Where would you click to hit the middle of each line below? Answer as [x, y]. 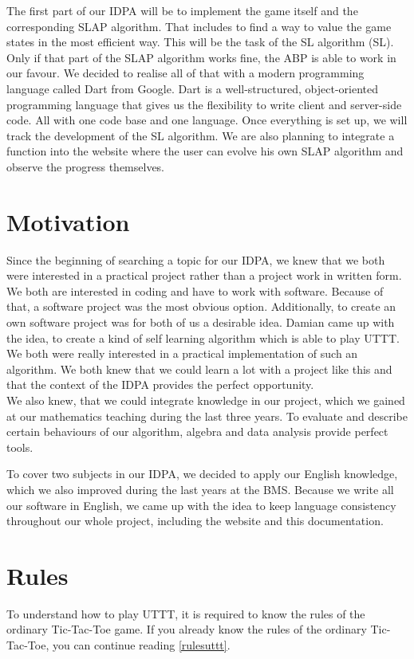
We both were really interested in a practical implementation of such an [182, 353]
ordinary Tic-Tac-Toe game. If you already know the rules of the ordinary [187, 629]
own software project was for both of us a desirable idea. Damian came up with [201, 322]
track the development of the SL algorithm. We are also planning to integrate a [201, 135]
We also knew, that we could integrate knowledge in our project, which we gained [206, 400]
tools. [20, 447]
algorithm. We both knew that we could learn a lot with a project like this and [199, 369]
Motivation [68, 221]
